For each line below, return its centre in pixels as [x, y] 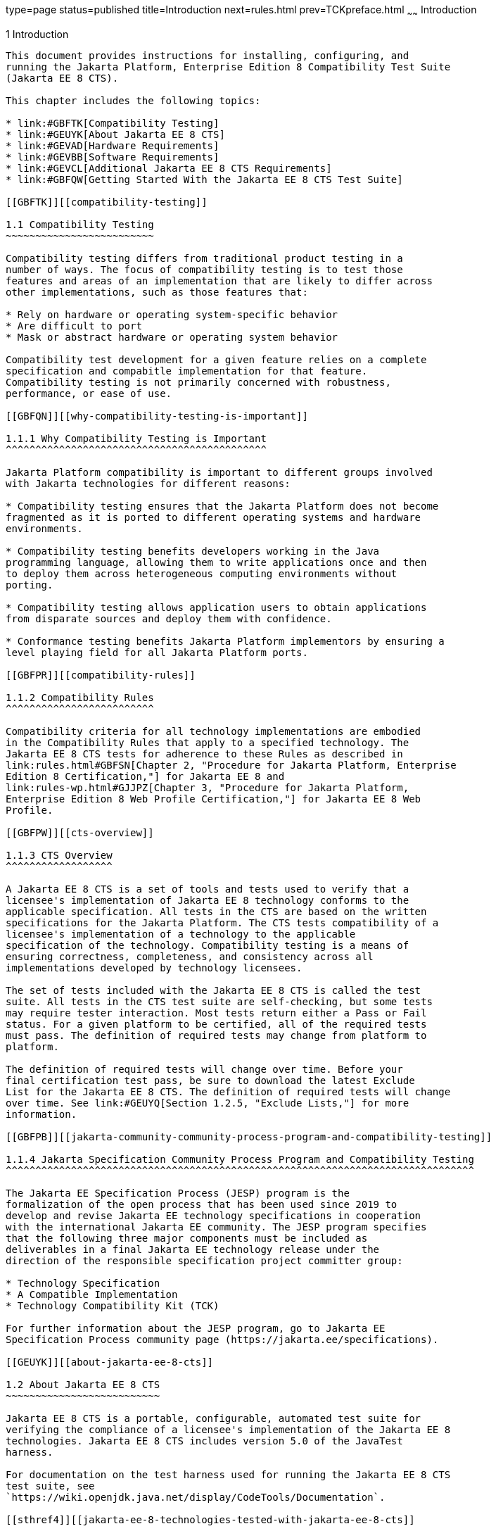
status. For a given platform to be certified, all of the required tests [216, 1024]
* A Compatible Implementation [92, 1294]
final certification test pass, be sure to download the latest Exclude [210, 1080]
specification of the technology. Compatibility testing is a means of [208, 945]
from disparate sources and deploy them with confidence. [169, 618]
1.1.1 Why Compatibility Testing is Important [136, 438]
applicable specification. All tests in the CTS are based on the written [216, 911]
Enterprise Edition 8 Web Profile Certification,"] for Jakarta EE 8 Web [214, 799]
